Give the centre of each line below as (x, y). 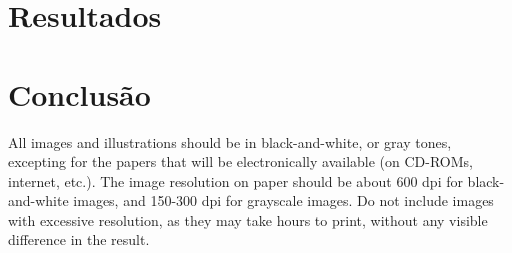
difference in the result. (79, 239)
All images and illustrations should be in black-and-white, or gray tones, (230, 141)
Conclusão (79, 93)
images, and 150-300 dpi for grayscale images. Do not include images (283, 200)
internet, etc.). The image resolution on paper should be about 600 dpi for (235, 180)
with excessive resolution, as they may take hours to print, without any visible (248, 219)
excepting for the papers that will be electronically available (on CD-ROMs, (240, 161)
